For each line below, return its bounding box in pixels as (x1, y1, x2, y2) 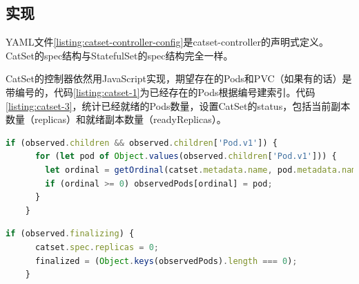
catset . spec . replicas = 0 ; (35, 242, 159, 252)
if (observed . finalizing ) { (6, 229, 135, 239)
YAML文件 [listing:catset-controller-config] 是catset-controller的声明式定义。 (6, 35, 329, 49)
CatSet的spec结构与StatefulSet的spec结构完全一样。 (6, 48, 233, 62)
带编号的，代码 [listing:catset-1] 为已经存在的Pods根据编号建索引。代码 (6, 84, 316, 99)
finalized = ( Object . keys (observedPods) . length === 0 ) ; (35, 256, 298, 266)
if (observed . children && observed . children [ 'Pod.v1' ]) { (6, 138, 278, 148)
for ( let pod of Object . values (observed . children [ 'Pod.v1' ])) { (35, 151, 337, 162)
